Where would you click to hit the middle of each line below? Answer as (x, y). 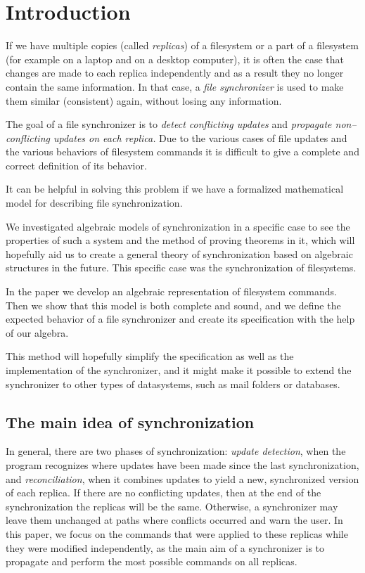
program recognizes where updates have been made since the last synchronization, (182, 464)
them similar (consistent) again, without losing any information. (144, 100)
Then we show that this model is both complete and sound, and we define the (173, 305)
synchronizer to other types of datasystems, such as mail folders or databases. (173, 384)
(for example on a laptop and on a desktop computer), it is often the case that (175, 59)
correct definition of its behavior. (76, 165)
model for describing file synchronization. (94, 203)
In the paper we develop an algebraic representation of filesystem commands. (171, 291)
